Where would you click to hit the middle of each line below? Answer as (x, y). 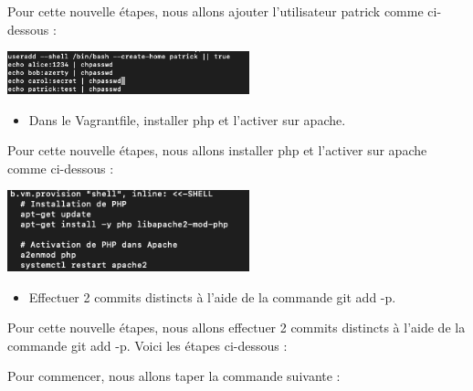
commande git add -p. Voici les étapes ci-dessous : (147, 345)
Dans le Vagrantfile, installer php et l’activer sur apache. (187, 119)
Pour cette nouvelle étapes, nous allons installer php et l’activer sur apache (217, 150)
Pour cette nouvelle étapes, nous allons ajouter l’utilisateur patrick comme (215, 11)
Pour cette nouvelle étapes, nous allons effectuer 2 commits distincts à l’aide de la (236, 328)
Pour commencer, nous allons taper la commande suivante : (174, 376)
